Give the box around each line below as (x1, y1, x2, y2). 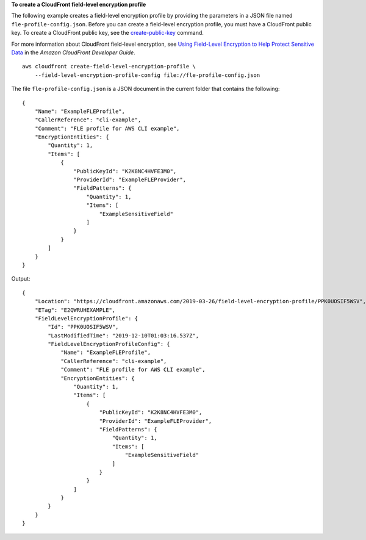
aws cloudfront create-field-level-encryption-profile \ (22, 63, 196, 70)
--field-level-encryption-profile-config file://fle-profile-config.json (34, 71, 260, 79)
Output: (11, 275, 30, 283)
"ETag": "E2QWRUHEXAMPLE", (34, 306, 116, 314)
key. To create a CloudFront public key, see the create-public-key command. (11, 29, 204, 37)
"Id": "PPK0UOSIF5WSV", (48, 323, 119, 331)
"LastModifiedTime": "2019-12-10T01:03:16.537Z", (48, 332, 199, 339)
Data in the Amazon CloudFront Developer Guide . (11, 49, 135, 56)
